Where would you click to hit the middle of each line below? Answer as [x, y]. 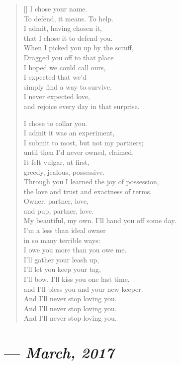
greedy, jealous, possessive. [64, 172]
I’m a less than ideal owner [65, 230]
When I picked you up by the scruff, [79, 48]
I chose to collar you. [55, 123]
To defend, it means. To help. [68, 18]
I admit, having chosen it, [63, 28]
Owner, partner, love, [56, 201]
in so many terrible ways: [62, 240]
